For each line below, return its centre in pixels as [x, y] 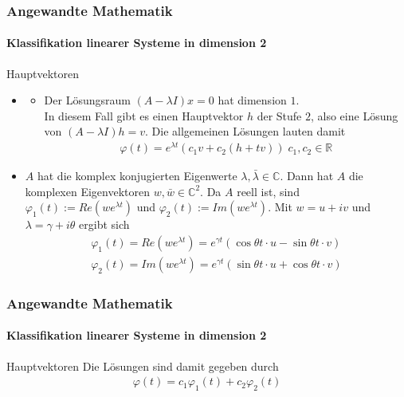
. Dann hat [307, 176]
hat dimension [252, 100]
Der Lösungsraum [87, 100]
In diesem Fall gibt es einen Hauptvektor [144, 115]
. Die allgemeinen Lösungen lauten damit [245, 131]
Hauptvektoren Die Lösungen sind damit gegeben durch [143, 366]
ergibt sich [104, 224]
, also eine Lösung [355, 115]
